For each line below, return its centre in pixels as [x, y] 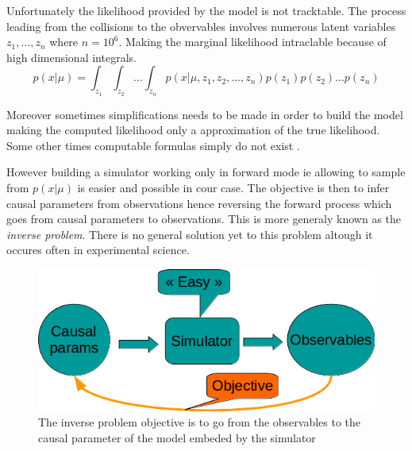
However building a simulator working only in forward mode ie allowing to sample [206, 172]
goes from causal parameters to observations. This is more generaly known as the [204, 219]
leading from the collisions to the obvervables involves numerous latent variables [201, 26]
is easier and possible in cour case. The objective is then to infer [233, 187]
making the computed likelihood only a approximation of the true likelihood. [193, 130]
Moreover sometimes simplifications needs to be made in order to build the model [205, 114]
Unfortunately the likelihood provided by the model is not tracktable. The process [206, 10]
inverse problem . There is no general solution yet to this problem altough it [190, 234]
